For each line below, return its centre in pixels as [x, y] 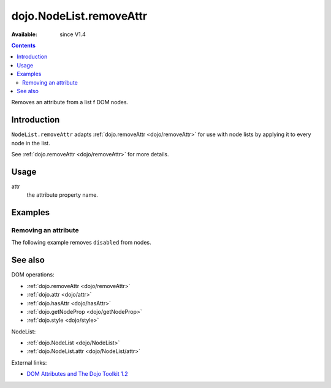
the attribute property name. [62, 195]
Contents [24, 45]
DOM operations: [33, 275]
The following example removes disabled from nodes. [81, 243]
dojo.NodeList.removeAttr [79, 16]
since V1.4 [73, 34]
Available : [25, 34]
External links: [29, 362]
